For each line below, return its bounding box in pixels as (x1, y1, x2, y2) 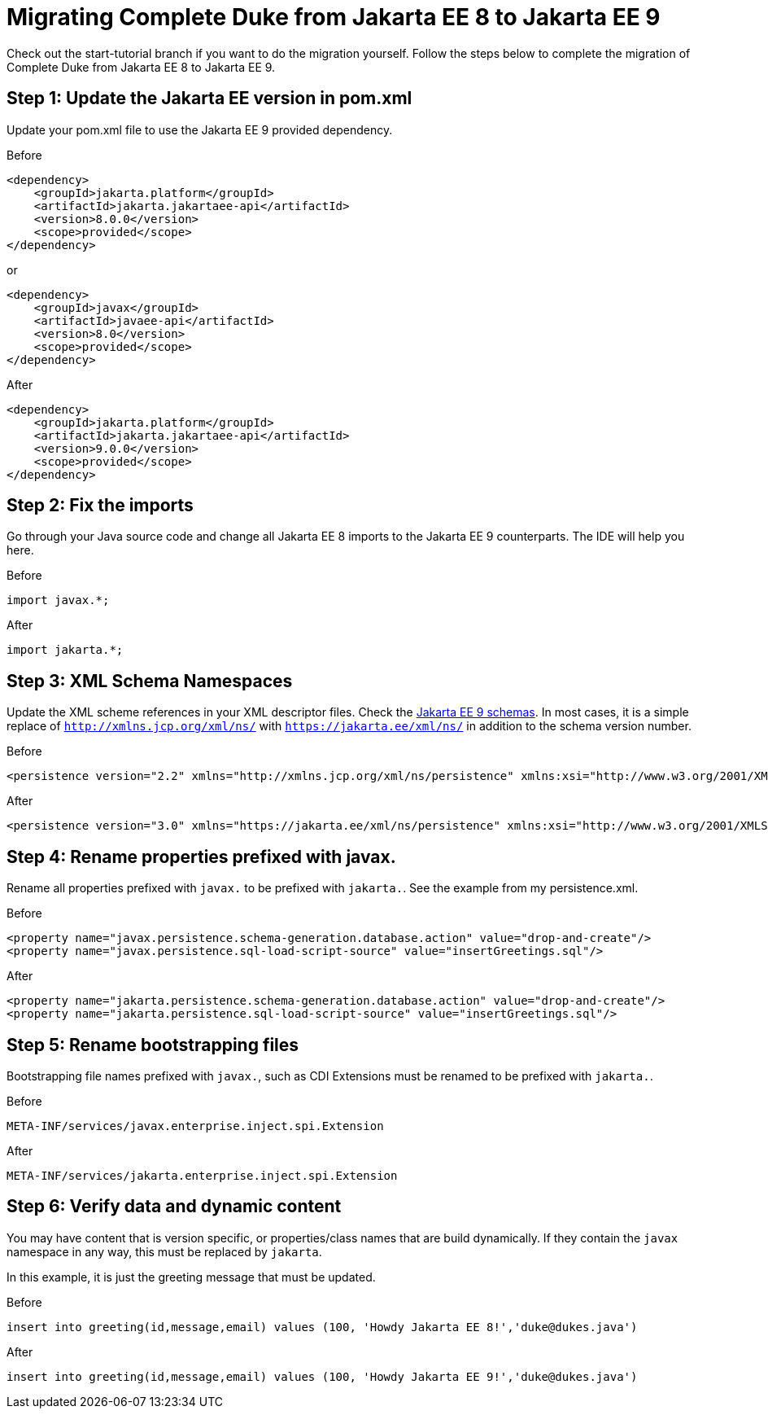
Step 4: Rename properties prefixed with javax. (7, 846, 396, 867)
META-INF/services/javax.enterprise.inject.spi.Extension (7, 1119, 384, 1132)
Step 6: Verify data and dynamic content (7, 1196, 342, 1217)
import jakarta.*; (7, 643, 124, 657)
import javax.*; (7, 594, 110, 607)
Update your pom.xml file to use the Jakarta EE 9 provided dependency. (7, 122, 393, 137)
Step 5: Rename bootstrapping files (7, 1034, 299, 1055)
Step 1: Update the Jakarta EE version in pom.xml (7, 88, 412, 109)
